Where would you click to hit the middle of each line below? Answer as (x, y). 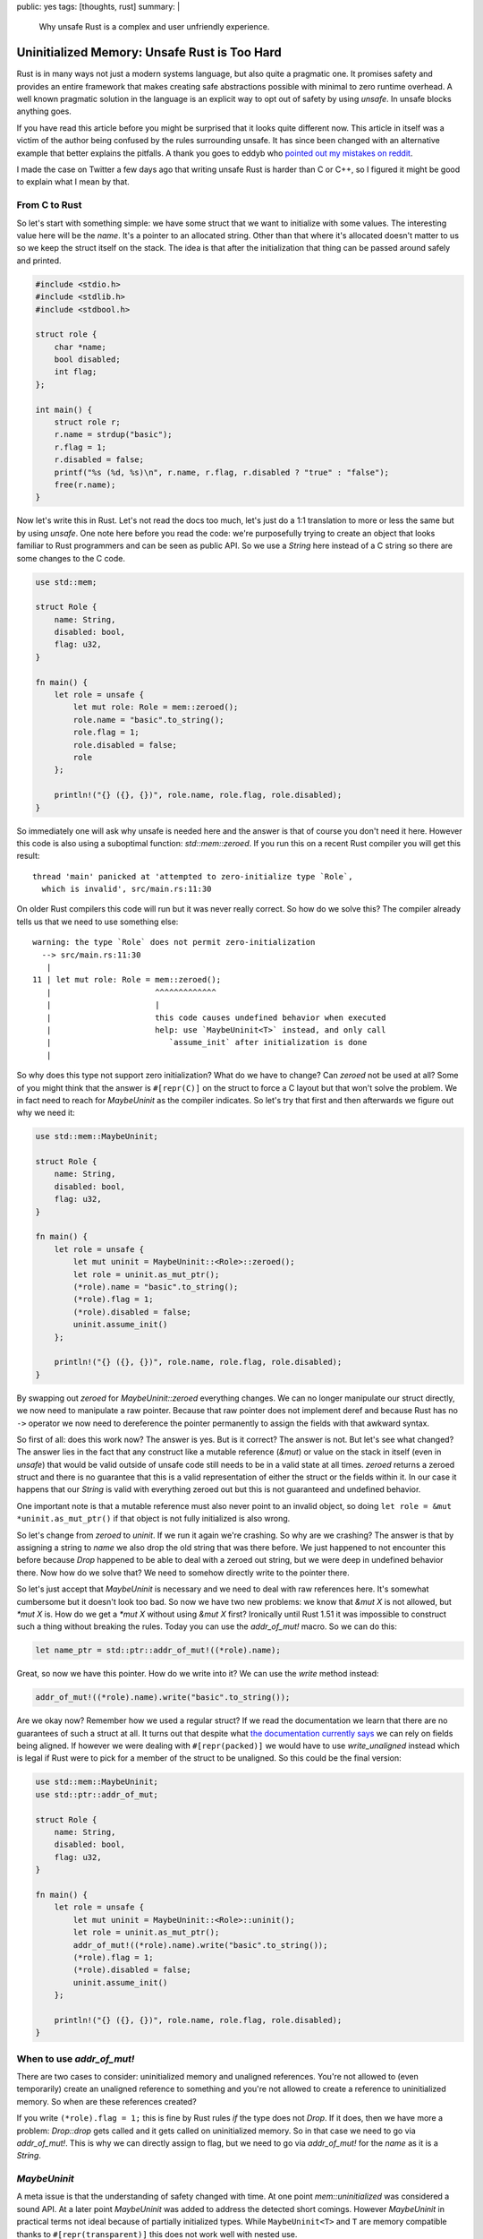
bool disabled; (87, 360)
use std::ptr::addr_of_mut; (97, 1794)
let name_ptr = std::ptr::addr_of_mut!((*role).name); (158, 1651)
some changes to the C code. (71, 558)
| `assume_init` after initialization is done (207, 1042)
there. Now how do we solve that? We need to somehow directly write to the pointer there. (183, 1573)
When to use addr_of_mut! (76, 2058)
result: (28, 856)
